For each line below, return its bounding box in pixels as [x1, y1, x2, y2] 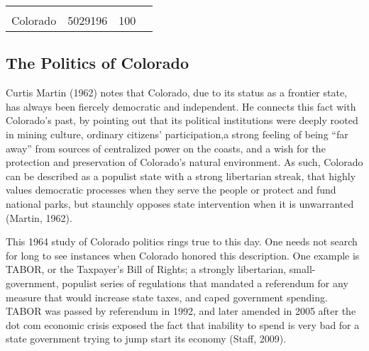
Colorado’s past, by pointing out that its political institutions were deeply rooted [6, 113, 358, 128]
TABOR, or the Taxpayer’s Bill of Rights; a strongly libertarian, [6, 262, 287, 277]
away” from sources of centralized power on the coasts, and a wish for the [6, 140, 326, 155]
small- [289, 262, 316, 277]
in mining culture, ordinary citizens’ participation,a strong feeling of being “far [6, 126, 348, 141]
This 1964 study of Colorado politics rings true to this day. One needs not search [6, 234, 358, 249]
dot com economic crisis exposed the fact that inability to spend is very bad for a [6, 317, 360, 332]
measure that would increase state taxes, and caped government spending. [6, 289, 328, 304]
